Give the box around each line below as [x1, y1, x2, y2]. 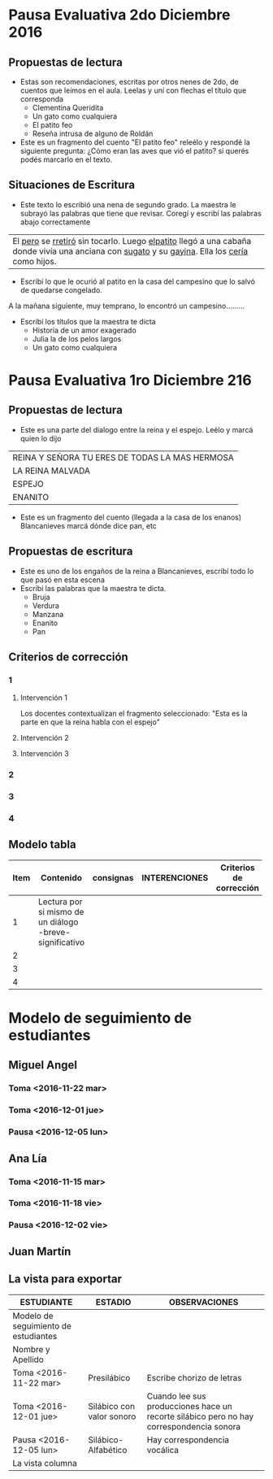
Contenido [40, 872, 83, 883]
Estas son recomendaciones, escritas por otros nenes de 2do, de [19, 77, 239, 86]
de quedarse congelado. [19, 285, 103, 294]
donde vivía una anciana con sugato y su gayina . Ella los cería [12, 246, 249, 257]
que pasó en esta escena [19, 575, 106, 585]
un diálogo [37, 916, 79, 928]
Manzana [32, 609, 64, 619]
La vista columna [12, 1457, 77, 1468]
